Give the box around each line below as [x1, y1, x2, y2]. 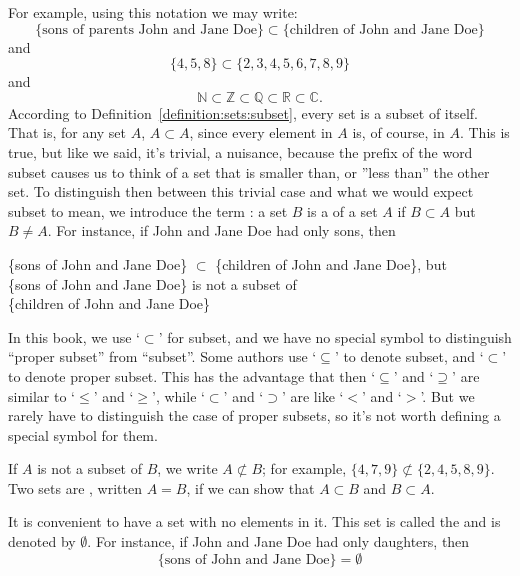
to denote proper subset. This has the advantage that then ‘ [8, 365, 376, 386]
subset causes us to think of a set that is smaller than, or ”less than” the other [8, 161, 490, 182]
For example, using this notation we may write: [8, 2, 298, 22]
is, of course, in [352, 122, 445, 143]
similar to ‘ [8, 385, 76, 406]
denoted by [8, 531, 76, 552]
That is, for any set [8, 122, 127, 143]
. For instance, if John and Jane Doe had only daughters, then [87, 531, 470, 552]
